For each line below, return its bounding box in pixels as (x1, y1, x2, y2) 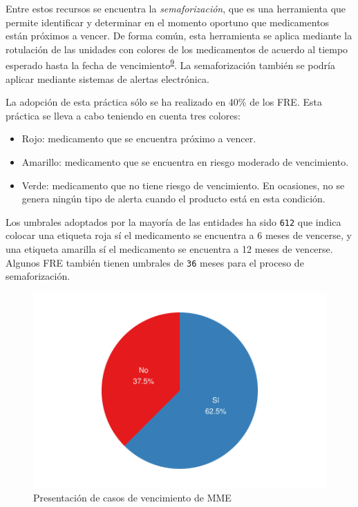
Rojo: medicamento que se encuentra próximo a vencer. (21, 131, 256, 146)
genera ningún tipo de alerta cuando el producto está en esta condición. (21, 191, 326, 206)
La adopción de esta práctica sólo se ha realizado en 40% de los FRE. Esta (6, 95, 322, 109)
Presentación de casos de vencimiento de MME (33, 490, 232, 505)
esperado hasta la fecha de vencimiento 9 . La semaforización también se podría (6, 56, 335, 73)
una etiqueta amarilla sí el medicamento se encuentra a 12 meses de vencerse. (6, 242, 333, 256)
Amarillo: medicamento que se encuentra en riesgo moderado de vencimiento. (21, 155, 349, 169)
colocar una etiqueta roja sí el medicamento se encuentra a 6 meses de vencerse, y (6, 228, 352, 242)
